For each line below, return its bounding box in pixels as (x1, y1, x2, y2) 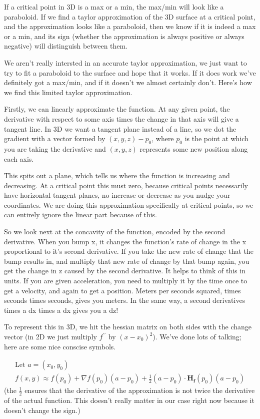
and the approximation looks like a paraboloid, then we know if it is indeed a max (4, 21, 256, 32)
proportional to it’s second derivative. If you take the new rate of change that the (4, 246, 253, 256)
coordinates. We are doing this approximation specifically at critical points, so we (4, 199, 253, 210)
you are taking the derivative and (4, 143, 106, 154)
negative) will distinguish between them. (4, 41, 128, 51)
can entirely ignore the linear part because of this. (4, 209, 157, 220)
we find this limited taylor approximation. (4, 87, 132, 97)
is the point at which (184, 133, 248, 144)
